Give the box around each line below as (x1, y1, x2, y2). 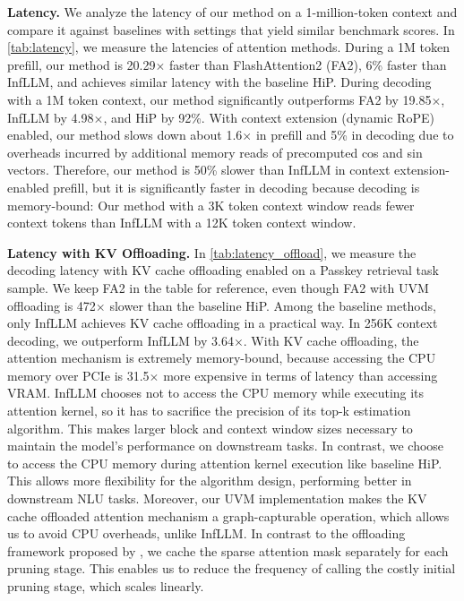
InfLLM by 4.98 (7, 107, 94, 126)
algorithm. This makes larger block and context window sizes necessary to (7, 418, 413, 437)
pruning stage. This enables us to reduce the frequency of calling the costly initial (7, 559, 456, 578)
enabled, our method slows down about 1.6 (7, 125, 243, 144)
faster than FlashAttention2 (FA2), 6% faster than (169, 55, 447, 73)
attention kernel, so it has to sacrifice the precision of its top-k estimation (7, 401, 411, 420)
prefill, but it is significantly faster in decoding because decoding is (53, 177, 420, 196)
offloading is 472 (7, 296, 96, 314)
